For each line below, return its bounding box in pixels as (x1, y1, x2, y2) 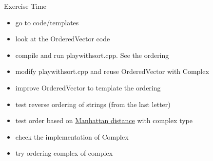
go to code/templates (15, 17, 79, 27)
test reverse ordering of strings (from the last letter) (15, 99, 171, 109)
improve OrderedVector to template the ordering (15, 82, 161, 92)
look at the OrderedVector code (15, 34, 110, 44)
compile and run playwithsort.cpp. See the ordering (15, 50, 169, 60)
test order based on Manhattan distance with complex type (15, 115, 193, 125)
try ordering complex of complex (15, 148, 113, 158)
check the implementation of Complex (15, 131, 129, 142)
